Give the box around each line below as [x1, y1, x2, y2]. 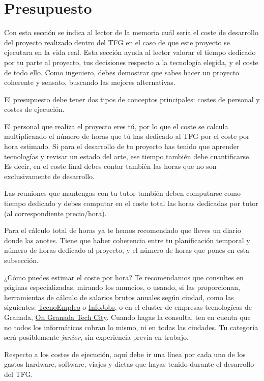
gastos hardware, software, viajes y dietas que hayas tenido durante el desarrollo [4, 359, 254, 369]
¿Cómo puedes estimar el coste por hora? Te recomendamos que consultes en [4, 272, 244, 282]
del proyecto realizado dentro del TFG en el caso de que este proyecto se [4, 37, 230, 47]
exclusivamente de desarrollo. [4, 170, 95, 181]
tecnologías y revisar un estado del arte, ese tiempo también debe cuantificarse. [4, 151, 251, 161]
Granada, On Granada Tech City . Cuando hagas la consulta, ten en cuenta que [4, 311, 251, 322]
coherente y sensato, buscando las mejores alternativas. [4, 77, 175, 87]
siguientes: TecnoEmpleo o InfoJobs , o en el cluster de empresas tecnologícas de [4, 302, 252, 312]
